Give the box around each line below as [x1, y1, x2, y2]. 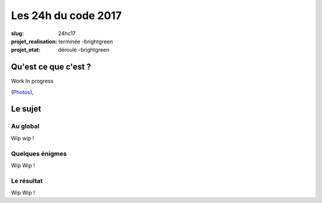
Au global [11, 122, 40, 130]
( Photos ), [11, 88, 34, 95]
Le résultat [11, 176, 43, 185]
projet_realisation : [11, 38, 58, 45]
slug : [11, 30, 24, 37]
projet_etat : [11, 46, 41, 54]
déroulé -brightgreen [58, 46, 110, 54]
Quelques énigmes [11, 149, 67, 158]
